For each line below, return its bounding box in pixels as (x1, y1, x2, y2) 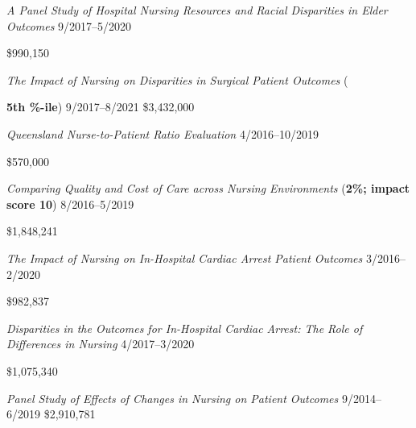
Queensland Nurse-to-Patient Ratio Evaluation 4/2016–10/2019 (6, 125, 319, 142)
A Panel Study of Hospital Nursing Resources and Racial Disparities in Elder (6, 2, 388, 18)
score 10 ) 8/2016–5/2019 (6, 195, 134, 212)
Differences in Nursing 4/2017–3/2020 (6, 335, 195, 352)
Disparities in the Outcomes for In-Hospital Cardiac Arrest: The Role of (6, 319, 363, 336)
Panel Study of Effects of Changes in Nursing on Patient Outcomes (6, 389, 339, 406)
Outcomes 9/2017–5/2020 (6, 17, 132, 34)
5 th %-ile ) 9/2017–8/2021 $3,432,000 (6, 98, 195, 115)
